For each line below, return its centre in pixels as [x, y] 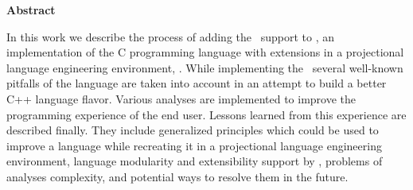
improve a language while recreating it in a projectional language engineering [194, 145]
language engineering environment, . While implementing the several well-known [205, 67]
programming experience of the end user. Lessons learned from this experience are [206, 114]
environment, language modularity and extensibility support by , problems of [195, 161]
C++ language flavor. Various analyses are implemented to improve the [181, 98]
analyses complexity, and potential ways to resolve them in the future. [177, 176]
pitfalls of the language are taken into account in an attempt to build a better [197, 83]
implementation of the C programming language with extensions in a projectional [205, 52]
